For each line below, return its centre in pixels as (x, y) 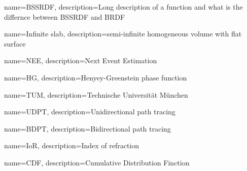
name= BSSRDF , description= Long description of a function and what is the (123, 7)
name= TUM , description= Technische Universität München (96, 94)
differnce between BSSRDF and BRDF (65, 16)
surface (15, 43)
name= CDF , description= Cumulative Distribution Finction (97, 162)
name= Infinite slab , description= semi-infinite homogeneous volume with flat (123, 34)
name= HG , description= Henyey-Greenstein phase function (96, 77)
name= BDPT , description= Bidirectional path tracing (87, 128)
